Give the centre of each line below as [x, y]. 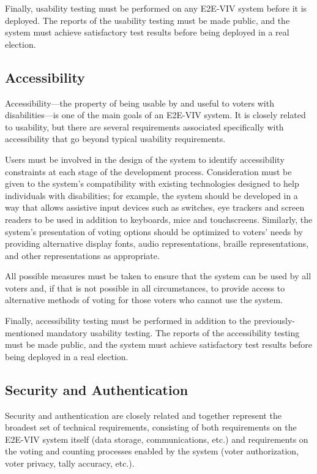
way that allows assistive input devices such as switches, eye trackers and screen [155, 207]
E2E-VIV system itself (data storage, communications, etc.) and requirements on [157, 439]
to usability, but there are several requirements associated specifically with [144, 126]
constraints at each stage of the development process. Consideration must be [148, 171]
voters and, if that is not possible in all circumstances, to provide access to [145, 288]
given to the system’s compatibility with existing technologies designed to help [152, 183]
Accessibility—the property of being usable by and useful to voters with [140, 103]
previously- [274, 321]
